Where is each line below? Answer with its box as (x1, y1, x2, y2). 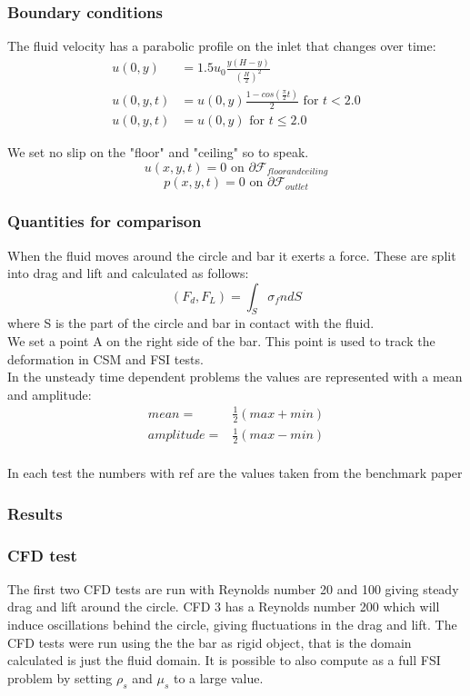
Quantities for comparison (7, 210, 202, 233)
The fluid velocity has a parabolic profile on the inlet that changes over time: (7, 36, 436, 55)
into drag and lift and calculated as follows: (7, 263, 249, 283)
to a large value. (173, 668, 264, 687)
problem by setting (7, 668, 113, 687)
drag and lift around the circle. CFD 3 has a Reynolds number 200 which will (7, 597, 440, 616)
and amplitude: (7, 384, 92, 403)
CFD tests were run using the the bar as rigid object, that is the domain (7, 632, 412, 651)
